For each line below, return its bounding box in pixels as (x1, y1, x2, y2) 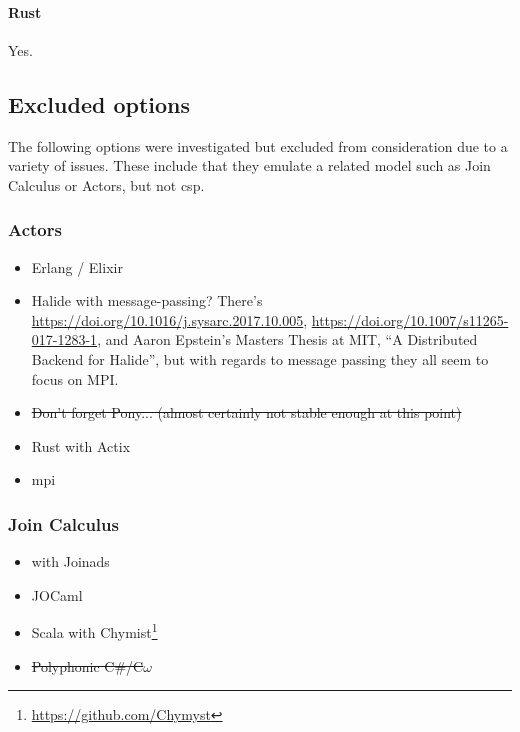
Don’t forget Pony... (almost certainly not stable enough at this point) (31, 402, 462, 423)
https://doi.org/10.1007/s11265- (311, 309, 509, 330)
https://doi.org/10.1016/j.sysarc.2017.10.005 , (31, 309, 308, 330)
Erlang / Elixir (31, 256, 123, 277)
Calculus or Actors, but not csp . (8, 174, 205, 195)
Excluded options (8, 88, 191, 119)
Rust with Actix (31, 435, 131, 456)
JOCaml (31, 584, 83, 605)
